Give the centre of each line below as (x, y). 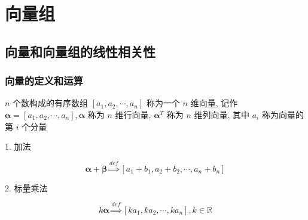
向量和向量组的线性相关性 (80, 51)
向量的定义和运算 (44, 81)
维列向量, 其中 (222, 114)
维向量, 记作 (214, 103)
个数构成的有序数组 (51, 103)
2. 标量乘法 (26, 188)
